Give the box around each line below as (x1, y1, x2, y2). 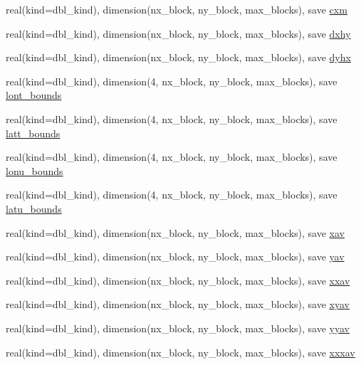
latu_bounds (6, 201, 62, 216)
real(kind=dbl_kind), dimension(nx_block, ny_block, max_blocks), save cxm (6, 2, 347, 16)
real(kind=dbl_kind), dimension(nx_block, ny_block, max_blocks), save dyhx (6, 50, 351, 65)
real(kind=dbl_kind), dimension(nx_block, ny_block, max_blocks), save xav (6, 225, 345, 240)
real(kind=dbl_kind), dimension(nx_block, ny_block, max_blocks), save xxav (6, 273, 350, 287)
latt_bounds (6, 125, 61, 140)
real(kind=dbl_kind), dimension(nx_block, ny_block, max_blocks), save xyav (6, 297, 350, 312)
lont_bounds (6, 88, 62, 102)
